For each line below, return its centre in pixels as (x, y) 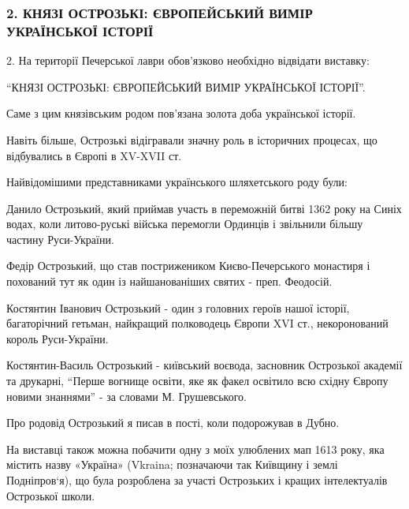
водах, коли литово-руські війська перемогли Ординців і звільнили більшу (185, 224)
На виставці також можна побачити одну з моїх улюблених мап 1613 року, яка (195, 449)
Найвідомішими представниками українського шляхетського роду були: (177, 182)
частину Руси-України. (60, 239)
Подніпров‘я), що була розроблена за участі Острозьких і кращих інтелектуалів (197, 480)
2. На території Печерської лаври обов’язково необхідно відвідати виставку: (188, 60)
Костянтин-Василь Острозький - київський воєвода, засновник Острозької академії (204, 365)
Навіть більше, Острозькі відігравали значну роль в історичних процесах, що (192, 139)
